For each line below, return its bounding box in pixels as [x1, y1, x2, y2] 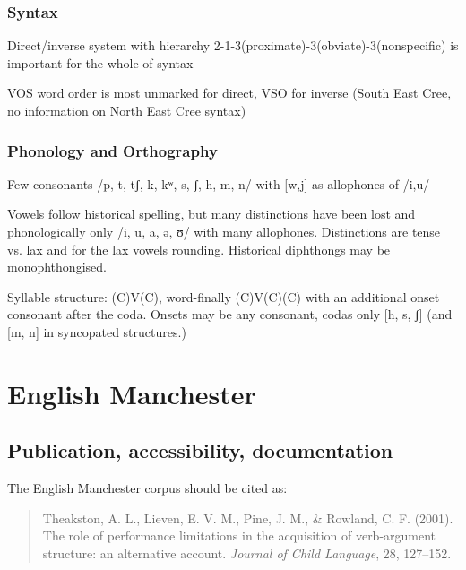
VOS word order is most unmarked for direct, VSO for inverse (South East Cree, [7, 83, 452, 102]
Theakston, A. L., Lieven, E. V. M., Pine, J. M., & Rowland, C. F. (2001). [42, 508, 453, 527]
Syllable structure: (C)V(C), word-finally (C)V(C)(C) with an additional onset [7, 287, 440, 306]
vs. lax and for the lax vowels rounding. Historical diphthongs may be [7, 239, 391, 258]
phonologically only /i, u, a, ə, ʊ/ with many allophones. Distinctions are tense [7, 222, 441, 240]
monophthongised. [7, 257, 107, 276]
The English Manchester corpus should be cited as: [7, 479, 288, 497]
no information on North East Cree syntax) [7, 101, 246, 119]
